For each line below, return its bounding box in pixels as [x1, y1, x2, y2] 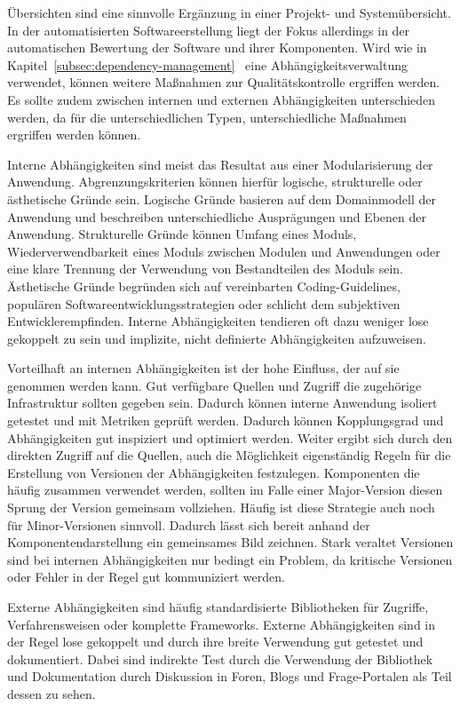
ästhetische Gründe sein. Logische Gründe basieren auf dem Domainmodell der [7, 189, 436, 208]
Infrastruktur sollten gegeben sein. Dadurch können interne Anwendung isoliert [7, 393, 438, 412]
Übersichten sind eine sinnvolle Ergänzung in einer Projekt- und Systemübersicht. [7, 4, 451, 21]
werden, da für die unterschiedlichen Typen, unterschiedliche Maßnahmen [7, 107, 407, 126]
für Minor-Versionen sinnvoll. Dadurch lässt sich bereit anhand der [7, 515, 370, 534]
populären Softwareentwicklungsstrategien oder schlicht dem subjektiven [7, 294, 401, 313]
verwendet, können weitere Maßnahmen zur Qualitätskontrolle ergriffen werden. [7, 73, 440, 91]
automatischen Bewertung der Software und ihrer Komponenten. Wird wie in [7, 38, 427, 57]
